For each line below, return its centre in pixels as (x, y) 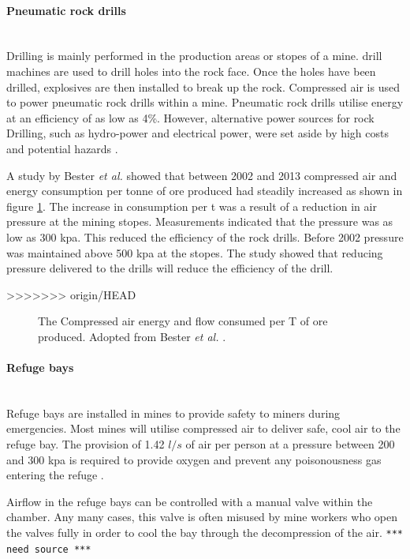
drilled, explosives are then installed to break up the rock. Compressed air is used (203, 86)
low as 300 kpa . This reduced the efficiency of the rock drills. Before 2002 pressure (205, 236)
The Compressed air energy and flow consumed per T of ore (183, 321)
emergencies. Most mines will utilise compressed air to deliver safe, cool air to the (203, 428)
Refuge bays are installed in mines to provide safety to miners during (173, 413)
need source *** (49, 549)
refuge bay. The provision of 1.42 (86, 444)
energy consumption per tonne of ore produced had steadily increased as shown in (205, 191)
